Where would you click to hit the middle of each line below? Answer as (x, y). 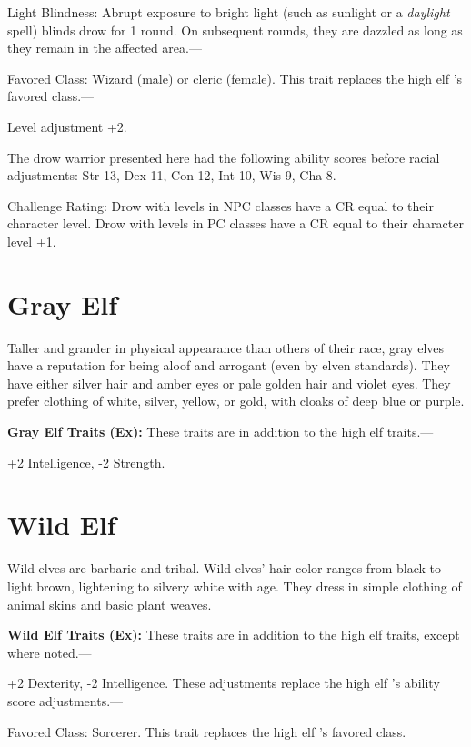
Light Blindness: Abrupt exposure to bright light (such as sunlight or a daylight (229, 12)
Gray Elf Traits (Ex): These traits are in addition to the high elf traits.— (220, 432)
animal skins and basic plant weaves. (110, 604)
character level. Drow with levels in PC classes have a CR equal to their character (235, 223)
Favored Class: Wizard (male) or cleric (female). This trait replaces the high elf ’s (235, 78)
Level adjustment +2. (67, 126)
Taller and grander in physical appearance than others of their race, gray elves (226, 347)
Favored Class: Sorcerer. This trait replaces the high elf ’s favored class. (207, 731)
